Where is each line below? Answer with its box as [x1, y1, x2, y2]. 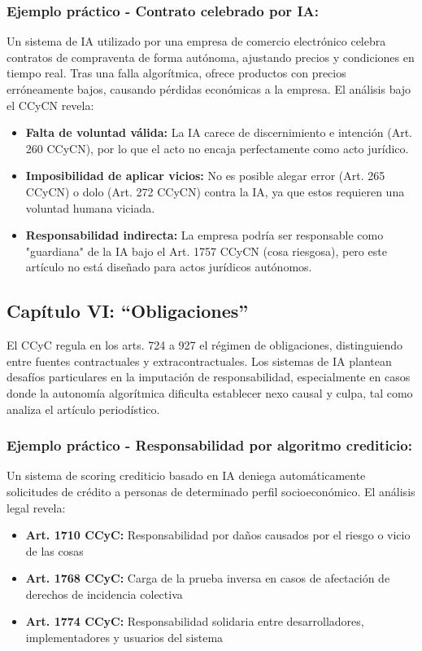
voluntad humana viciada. [25, 199, 155, 216]
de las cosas [25, 542, 84, 559]
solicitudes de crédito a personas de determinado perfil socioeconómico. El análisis [7, 482, 415, 499]
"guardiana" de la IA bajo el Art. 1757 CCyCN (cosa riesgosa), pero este [25, 242, 387, 259]
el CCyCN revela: [7, 96, 94, 113]
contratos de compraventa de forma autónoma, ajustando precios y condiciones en [7, 48, 415, 65]
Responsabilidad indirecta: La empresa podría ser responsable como [25, 227, 384, 244]
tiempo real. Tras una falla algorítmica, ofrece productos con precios [7, 64, 346, 81]
